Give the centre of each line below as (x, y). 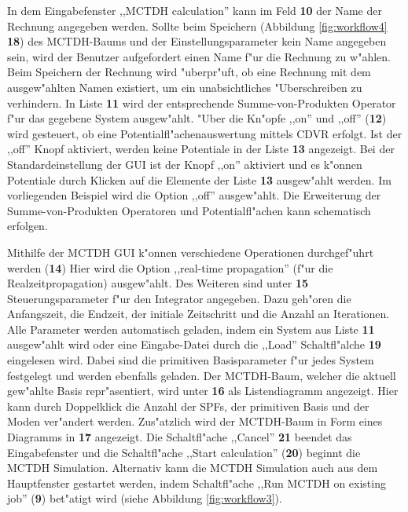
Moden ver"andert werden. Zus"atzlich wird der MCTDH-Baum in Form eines (195, 421)
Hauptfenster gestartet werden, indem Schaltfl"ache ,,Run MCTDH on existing (197, 483)
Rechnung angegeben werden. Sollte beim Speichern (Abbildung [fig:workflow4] (197, 26)
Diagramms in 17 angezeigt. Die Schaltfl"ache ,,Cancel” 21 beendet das (180, 437)
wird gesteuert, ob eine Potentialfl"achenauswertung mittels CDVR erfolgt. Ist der (205, 133)
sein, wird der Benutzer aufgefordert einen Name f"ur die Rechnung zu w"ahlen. (199, 56)
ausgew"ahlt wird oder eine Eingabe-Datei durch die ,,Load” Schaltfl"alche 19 (194, 344)
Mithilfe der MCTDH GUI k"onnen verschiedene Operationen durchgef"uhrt (191, 252)
